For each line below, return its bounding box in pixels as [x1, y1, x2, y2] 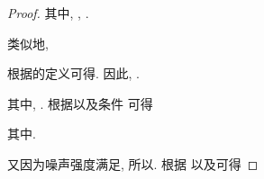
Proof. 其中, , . [7, 4, 89, 22]
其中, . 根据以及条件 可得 [7, 94, 153, 112]
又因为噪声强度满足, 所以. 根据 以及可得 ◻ [7, 154, 259, 173]
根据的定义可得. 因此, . [7, 64, 140, 83]
